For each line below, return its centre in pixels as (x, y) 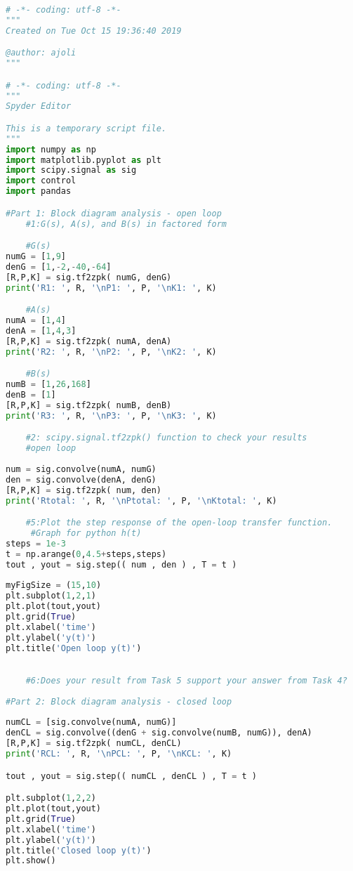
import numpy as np (51, 149)
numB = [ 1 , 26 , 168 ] (48, 385)
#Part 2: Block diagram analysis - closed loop (119, 701)
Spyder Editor (39, 106)
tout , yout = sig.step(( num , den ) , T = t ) (121, 564)
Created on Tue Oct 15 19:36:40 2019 (94, 31)
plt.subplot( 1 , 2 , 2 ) (51, 798)
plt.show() (31, 861)
